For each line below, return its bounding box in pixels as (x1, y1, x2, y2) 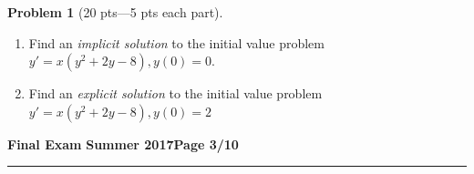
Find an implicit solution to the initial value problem (28, 33, 325, 52)
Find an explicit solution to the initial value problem (28, 84, 323, 103)
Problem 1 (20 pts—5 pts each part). (7, 3, 223, 21)
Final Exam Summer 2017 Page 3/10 (7, 134, 239, 153)
